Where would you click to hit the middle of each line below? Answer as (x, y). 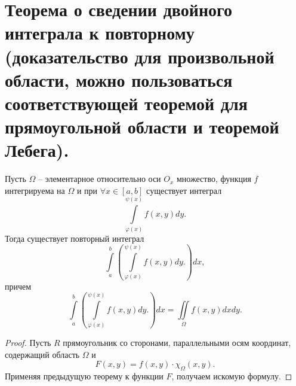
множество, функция (214, 179)
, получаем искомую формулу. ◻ (232, 376)
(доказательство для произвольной (140, 56)
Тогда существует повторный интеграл (75, 238)
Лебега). (37, 150)
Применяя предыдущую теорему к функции (84, 376)
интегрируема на (35, 190)
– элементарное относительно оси (99, 179)
